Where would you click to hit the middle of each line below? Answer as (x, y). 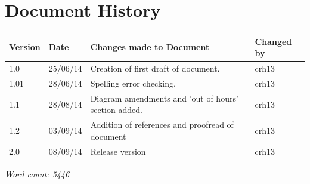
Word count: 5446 (37, 174)
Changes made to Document (150, 47)
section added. (116, 110)
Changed (273, 41)
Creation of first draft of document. (155, 68)
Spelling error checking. (133, 83)
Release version (118, 151)
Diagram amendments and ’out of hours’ (164, 98)
